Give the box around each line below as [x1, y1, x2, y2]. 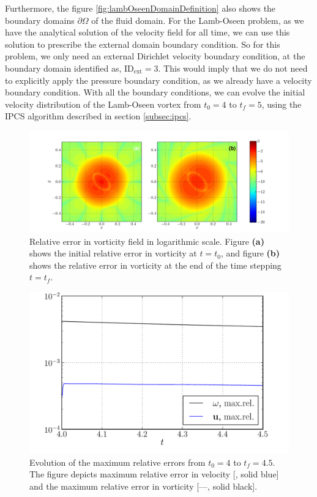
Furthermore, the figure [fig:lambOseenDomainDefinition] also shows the [5, 2, 276, 14]
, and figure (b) [220, 247, 280, 260]
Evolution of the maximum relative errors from [29, 455, 206, 468]
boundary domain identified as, [5, 61, 122, 74]
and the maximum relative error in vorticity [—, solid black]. [29, 479, 258, 492]
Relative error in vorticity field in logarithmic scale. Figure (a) [29, 234, 264, 247]
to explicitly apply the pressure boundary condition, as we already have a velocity [5, 73, 312, 86]
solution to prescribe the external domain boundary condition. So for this [5, 37, 280, 50]
